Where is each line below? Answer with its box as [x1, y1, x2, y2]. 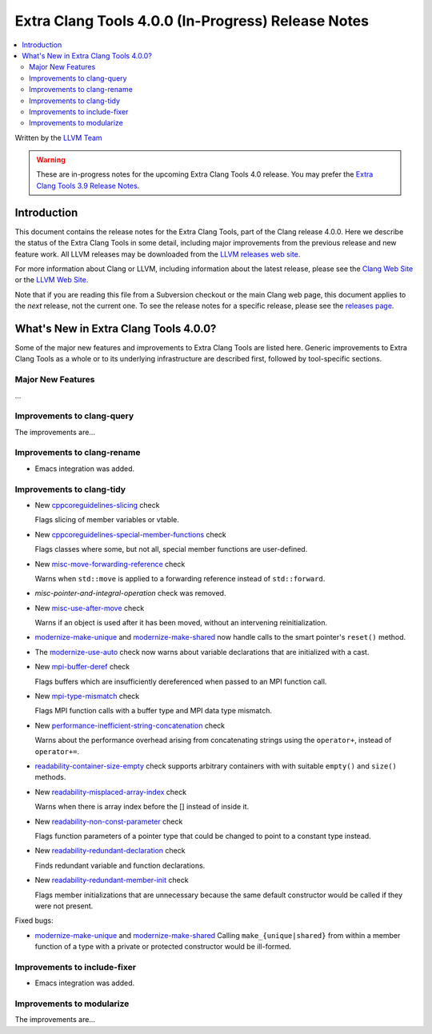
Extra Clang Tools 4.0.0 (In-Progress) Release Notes [14, 12, 370, 30]
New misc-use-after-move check [34, 603, 145, 613]
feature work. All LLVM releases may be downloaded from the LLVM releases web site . [14, 249, 301, 259]
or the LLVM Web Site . [14, 275, 89, 285]
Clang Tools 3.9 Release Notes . [36, 181, 140, 190]
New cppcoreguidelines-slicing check [34, 500, 160, 509]
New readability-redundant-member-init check [34, 876, 189, 885]
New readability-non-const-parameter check [34, 816, 183, 826]
